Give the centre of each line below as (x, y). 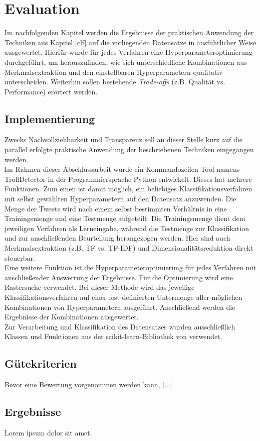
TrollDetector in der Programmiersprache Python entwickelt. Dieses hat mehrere (128, 179)
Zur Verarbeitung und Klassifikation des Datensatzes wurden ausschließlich (120, 326)
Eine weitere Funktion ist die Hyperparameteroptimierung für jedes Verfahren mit (131, 267)
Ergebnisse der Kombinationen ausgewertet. (72, 317)
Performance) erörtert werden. (51, 91)
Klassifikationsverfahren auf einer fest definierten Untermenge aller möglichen (123, 297)
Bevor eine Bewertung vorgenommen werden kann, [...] (88, 384)
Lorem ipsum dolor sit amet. (48, 432)
